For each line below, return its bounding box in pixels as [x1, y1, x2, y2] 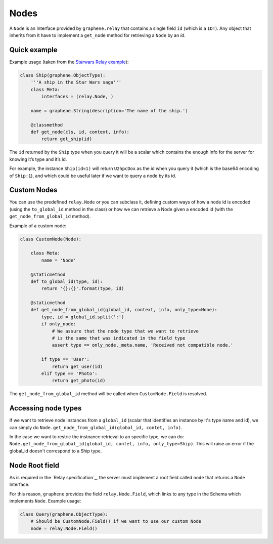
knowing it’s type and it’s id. [9, 156, 67, 162]
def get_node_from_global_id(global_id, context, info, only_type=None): [30, 307, 217, 313]
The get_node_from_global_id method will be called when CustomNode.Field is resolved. [9, 391, 207, 397]
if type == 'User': [41, 357, 89, 362]
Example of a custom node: [9, 223, 67, 229]
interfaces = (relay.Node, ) [41, 94, 114, 99]
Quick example [9, 46, 58, 54]
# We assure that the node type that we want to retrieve [52, 328, 199, 334]
